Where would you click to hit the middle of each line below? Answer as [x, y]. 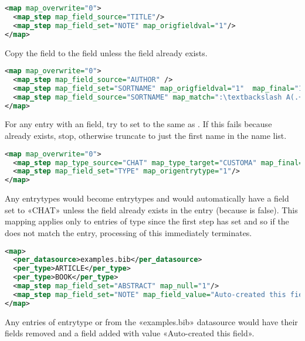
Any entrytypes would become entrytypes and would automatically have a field [147, 198]
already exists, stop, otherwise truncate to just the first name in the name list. [146, 136]
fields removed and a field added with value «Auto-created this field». [130, 333]
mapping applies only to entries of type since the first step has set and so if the [147, 221]
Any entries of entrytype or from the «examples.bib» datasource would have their [151, 321]
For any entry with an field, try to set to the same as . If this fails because [138, 124]
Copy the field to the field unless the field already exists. [106, 52]
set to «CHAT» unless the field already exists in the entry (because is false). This [151, 209]
